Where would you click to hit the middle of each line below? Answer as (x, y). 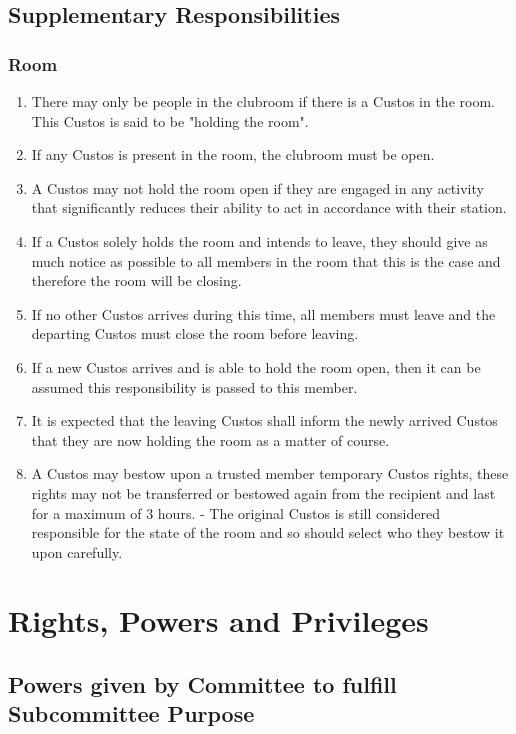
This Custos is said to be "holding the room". (170, 120)
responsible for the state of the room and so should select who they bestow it (268, 532)
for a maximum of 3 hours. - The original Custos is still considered (235, 512)
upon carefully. (77, 551)
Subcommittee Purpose (131, 713)
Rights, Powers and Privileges (218, 620)
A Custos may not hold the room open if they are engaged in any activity (257, 187)
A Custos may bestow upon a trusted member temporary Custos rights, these (270, 473)
